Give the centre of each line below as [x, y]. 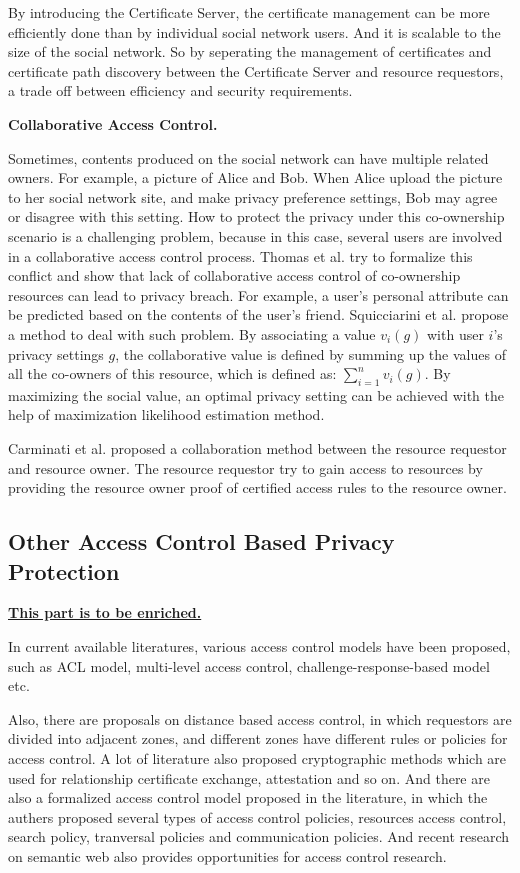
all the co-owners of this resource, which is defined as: [172, 373]
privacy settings [56, 353]
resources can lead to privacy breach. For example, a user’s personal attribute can [258, 294]
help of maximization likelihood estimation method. [166, 414]
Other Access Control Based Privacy [201, 541]
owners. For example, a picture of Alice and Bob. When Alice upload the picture [255, 177]
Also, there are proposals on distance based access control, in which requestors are [260, 718]
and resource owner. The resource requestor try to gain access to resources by [245, 467]
